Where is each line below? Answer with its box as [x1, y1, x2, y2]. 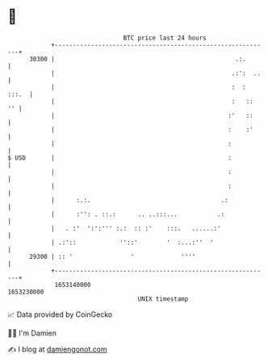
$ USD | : [7, 153, 232, 162]
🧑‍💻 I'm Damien [7, 328, 57, 338]
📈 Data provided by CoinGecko [7, 310, 113, 319]
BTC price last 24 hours [123, 34, 207, 42]
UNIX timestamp [137, 294, 189, 303]
